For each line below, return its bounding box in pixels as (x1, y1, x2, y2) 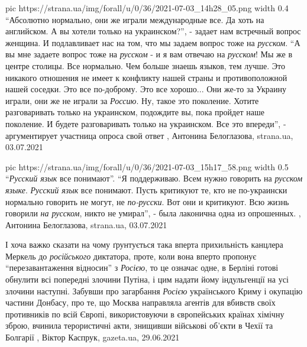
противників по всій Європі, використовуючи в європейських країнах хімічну (5, 307, 285, 320)
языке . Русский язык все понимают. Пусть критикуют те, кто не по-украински (5, 183, 287, 196)
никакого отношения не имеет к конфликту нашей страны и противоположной (5, 71, 287, 83)
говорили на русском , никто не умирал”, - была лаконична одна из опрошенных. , (5, 207, 301, 219)
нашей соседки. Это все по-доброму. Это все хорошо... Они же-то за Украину (5, 83, 286, 95)
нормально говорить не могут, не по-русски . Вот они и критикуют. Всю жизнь (5, 195, 289, 207)
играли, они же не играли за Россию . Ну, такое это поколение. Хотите (5, 94, 259, 106)
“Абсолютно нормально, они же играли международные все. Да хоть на (5, 13, 264, 25)
